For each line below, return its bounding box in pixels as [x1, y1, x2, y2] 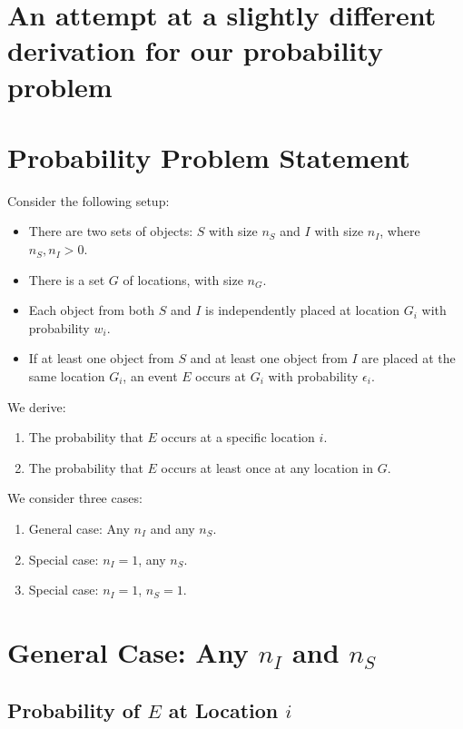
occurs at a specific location [161, 428, 315, 447]
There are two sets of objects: [28, 222, 193, 241]
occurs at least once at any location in [161, 458, 374, 477]
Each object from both [28, 300, 155, 320]
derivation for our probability [7, 32, 383, 69]
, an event [123, 367, 178, 386]
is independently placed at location [205, 300, 400, 320]
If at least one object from [28, 349, 174, 368]
